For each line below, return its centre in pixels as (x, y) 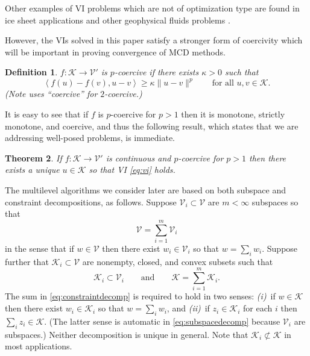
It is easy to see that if (47, 114)
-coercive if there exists (157, 72)
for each (258, 308)
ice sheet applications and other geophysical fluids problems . (118, 20)
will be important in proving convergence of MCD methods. (115, 52)
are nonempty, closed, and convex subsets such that (178, 261)
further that (27, 261)
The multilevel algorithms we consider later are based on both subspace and (146, 190)
